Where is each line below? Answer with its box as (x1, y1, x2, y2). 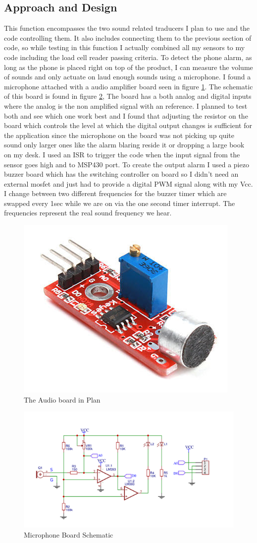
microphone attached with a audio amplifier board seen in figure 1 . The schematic (4, 81, 253, 91)
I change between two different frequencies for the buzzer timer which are (4, 188, 227, 199)
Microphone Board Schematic (24, 529, 113, 540)
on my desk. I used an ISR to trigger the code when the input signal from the (4, 149, 240, 159)
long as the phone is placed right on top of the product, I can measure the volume (4, 62, 253, 72)
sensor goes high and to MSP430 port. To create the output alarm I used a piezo (4, 159, 249, 169)
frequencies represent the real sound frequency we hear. (4, 207, 172, 218)
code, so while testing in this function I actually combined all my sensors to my (4, 42, 245, 53)
